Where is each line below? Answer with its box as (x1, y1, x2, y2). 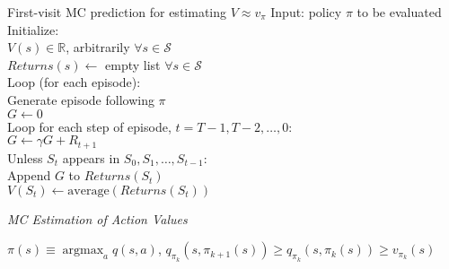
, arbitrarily (66, 38, 130, 56)
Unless (7, 148, 43, 167)
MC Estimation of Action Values (7, 209, 188, 228)
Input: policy (270, 3, 342, 21)
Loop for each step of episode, (7, 117, 172, 135)
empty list (105, 55, 161, 74)
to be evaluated (357, 3, 442, 21)
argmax (62, 244, 104, 257)
